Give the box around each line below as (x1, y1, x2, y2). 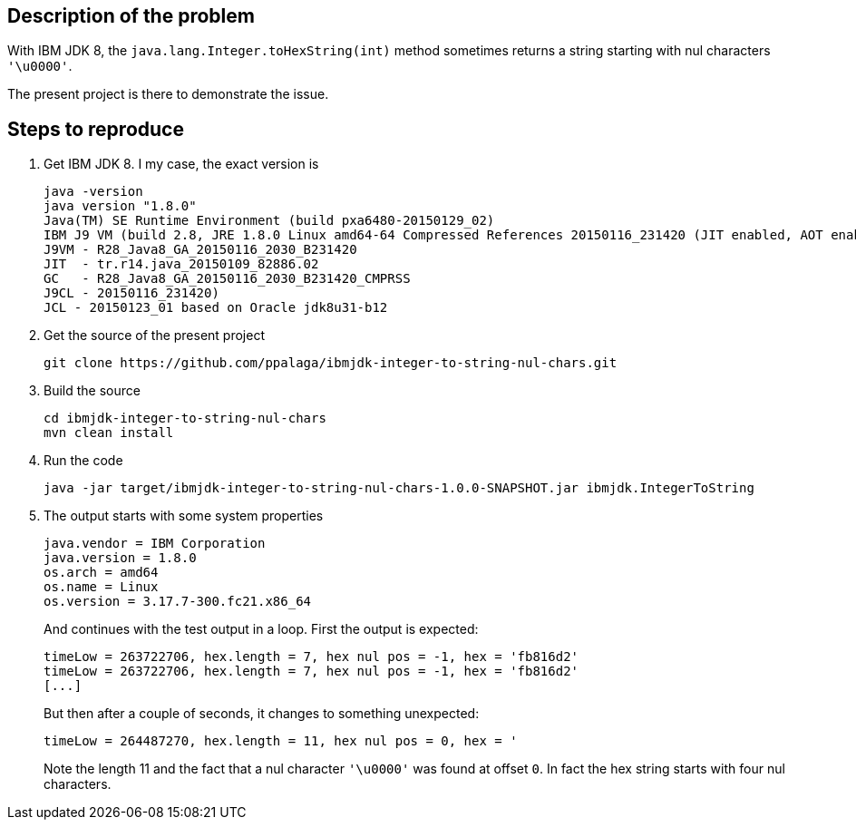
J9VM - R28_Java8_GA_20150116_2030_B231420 (44, 242, 357, 258)
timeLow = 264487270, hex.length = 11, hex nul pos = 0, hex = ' (44, 734, 518, 749)
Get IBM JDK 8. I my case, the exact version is (44, 156, 319, 172)
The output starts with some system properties (44, 508, 324, 524)
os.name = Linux (44, 579, 159, 595)
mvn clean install (44, 425, 174, 441)
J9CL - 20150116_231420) (44, 286, 219, 301)
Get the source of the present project (44, 327, 266, 344)
